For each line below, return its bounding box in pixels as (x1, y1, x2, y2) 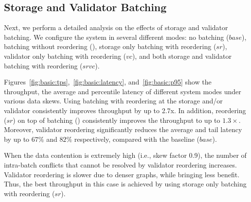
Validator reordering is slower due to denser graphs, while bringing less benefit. (4, 169, 240, 179)
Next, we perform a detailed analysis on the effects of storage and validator (4, 22, 228, 33)
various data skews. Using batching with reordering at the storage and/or (4, 96, 223, 106)
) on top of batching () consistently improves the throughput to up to (13, 115, 220, 125)
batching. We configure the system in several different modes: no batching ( (4, 32, 229, 42)
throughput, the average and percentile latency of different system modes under (4, 86, 241, 96)
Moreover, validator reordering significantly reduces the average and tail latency (4, 124, 242, 135)
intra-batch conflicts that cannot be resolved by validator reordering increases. (4, 159, 237, 169)
